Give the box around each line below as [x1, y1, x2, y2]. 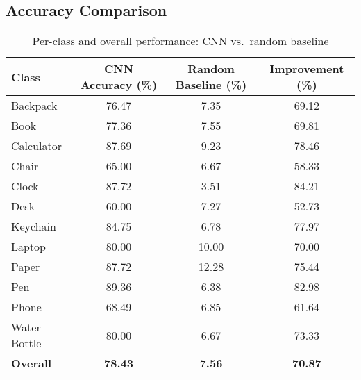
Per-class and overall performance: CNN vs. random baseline [32, 33, 329, 49]
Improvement [269, 60, 344, 77]
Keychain [11, 218, 56, 235]
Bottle [11, 335, 42, 352]
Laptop [11, 238, 47, 255]
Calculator [11, 138, 62, 154]
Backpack [11, 97, 58, 114]
